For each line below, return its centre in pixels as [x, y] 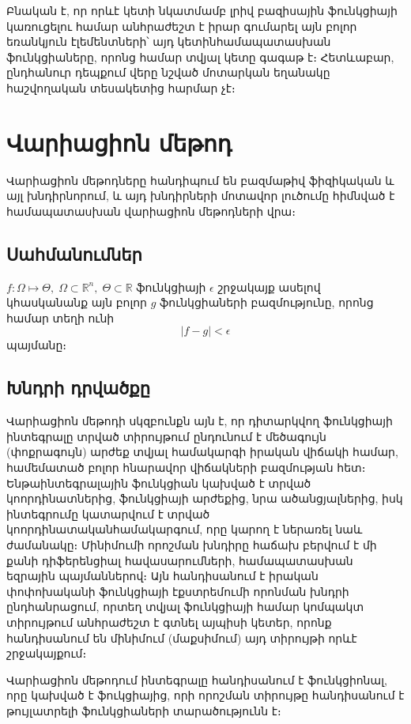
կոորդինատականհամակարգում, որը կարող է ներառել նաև [185, 529]
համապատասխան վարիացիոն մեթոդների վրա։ [151, 211]
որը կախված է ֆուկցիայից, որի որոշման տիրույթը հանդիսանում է [205, 695]
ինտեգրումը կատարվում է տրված [108, 513]
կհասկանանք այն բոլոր [77, 302]
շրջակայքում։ [47, 653]
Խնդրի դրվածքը [79, 388]
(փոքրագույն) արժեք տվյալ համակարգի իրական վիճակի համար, [202, 452]
